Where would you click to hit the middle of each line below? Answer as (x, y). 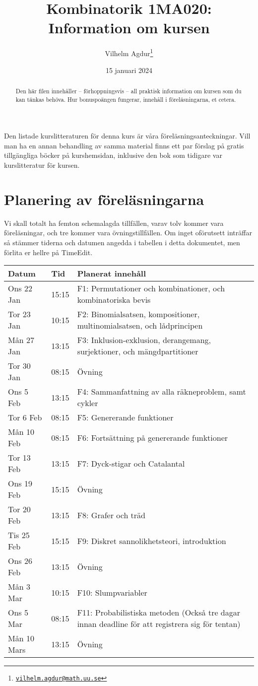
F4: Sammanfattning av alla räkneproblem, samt (161, 392)
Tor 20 (19, 509)
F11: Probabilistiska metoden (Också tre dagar (159, 613)
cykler (88, 403)
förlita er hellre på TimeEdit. (48, 252)
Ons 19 (20, 483)
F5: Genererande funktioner (125, 417)
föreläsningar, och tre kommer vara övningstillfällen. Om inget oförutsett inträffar (128, 233)
